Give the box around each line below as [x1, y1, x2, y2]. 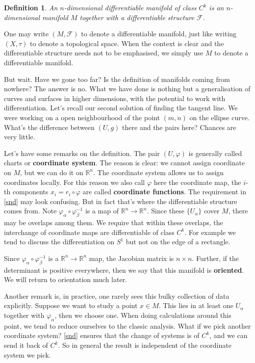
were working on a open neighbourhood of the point [4, 112, 160, 122]
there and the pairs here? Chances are [122, 122, 236, 132]
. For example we [184, 227, 236, 237]
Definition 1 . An [4, 2, 58, 12]
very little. [4, 131, 35, 142]
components [12, 186, 49, 197]
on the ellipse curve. [189, 112, 250, 122]
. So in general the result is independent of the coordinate [58, 340, 231, 350]
